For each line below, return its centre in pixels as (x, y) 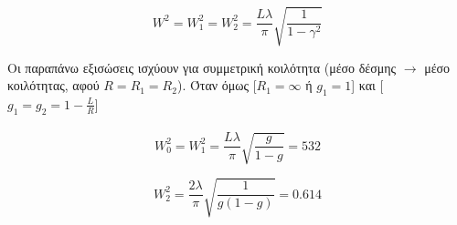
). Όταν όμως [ (217, 85)
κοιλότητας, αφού (53, 85)
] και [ (367, 85)
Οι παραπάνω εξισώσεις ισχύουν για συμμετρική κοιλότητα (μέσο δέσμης (202, 67)
